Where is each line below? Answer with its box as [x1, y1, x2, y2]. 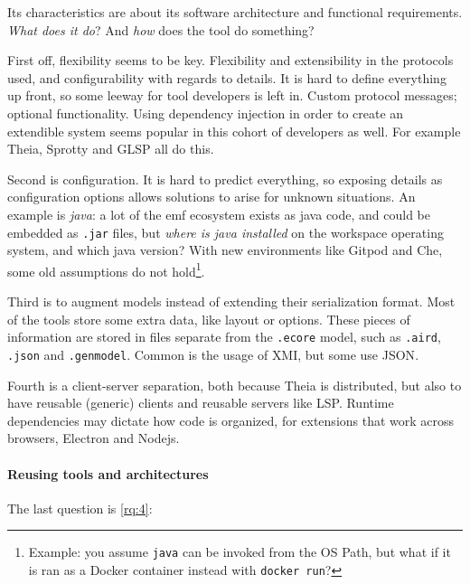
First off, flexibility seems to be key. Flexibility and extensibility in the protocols [7, 51, 454, 70]
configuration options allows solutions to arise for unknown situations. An [7, 187, 416, 206]
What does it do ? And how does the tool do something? [7, 20, 315, 39]
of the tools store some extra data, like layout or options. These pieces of [7, 309, 410, 328]
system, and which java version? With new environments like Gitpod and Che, [7, 240, 443, 259]
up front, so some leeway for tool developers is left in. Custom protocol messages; [7, 86, 457, 105]
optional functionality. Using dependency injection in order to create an [7, 103, 404, 122]
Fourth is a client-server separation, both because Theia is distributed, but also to [7, 375, 462, 394]
